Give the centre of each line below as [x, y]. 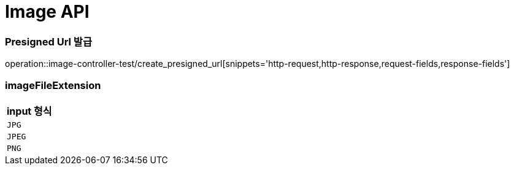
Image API [47, 12]
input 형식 [29, 111]
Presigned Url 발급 [48, 41]
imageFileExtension [53, 85]
